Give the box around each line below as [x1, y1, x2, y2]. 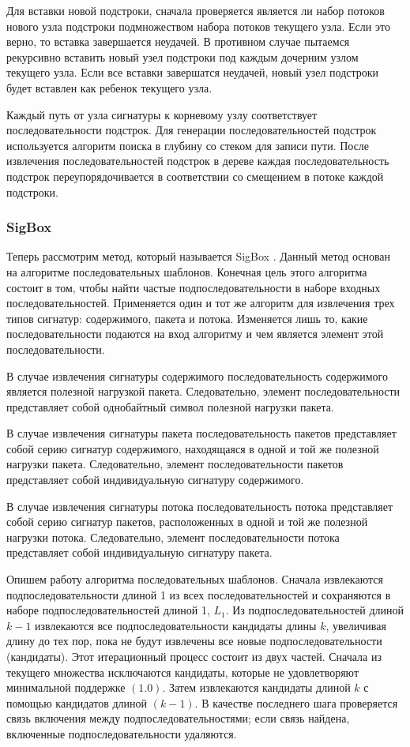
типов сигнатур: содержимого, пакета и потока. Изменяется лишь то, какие [6, 310, 368, 326]
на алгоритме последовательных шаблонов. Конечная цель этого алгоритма [6, 263, 367, 280]
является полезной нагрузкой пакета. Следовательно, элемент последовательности [6, 383, 401, 400]
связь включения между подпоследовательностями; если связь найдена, [6, 710, 350, 726]
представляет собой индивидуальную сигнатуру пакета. [6, 544, 273, 561]
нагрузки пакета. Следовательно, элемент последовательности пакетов [6, 456, 344, 472]
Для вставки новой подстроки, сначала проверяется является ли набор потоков [6, 2, 385, 18]
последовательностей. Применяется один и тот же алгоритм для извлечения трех [6, 295, 395, 311]
